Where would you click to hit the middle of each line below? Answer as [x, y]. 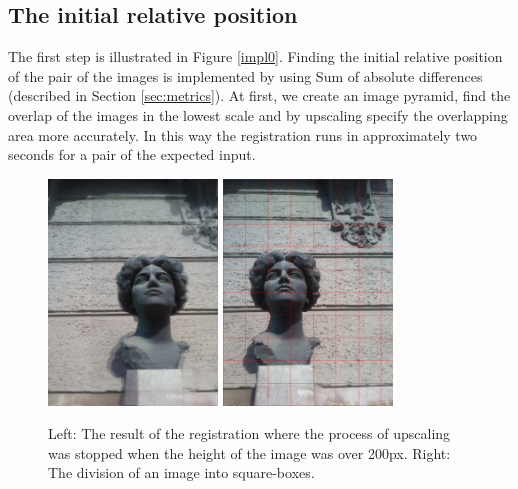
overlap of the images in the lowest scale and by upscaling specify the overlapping [258, 114]
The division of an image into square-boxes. [181, 472]
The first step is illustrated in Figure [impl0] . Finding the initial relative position [255, 56]
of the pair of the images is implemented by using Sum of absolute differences [245, 75]
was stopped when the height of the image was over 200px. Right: [249, 452]
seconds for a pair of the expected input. [132, 154]
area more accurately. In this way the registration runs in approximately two [243, 134]
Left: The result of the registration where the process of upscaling [249, 433]
